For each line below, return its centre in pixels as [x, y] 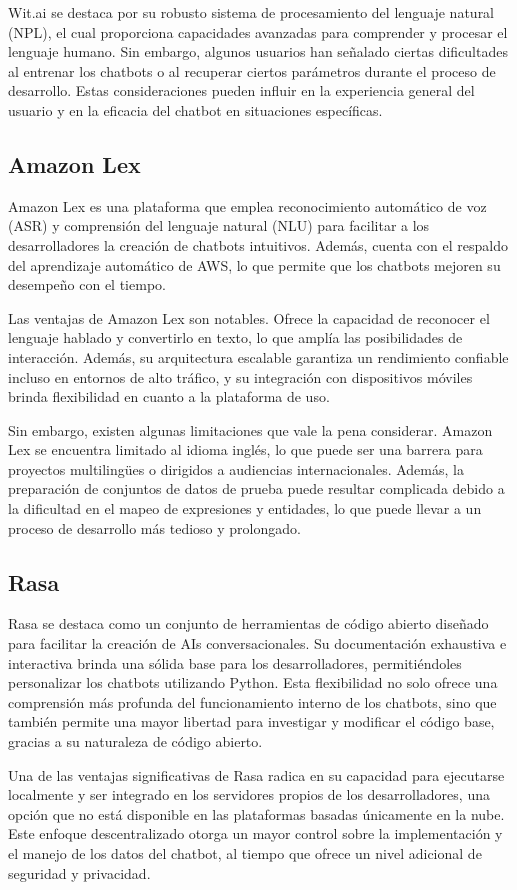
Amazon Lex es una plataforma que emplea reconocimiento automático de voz [247, 205]
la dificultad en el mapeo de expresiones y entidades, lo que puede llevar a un [245, 508]
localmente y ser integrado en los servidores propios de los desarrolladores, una [249, 794]
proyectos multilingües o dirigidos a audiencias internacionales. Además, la [236, 468]
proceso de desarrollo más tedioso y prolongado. [154, 527]
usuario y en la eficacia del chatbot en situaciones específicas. [195, 109]
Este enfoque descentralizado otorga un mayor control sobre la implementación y [255, 833]
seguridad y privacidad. [79, 872]
